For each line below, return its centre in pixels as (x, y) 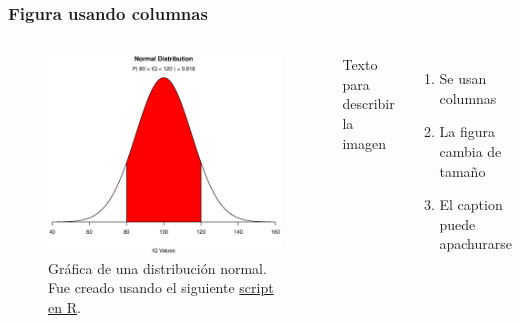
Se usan (463, 78)
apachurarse (476, 243)
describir (368, 103)
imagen (364, 142)
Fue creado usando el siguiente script (161, 287)
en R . (64, 306)
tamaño (462, 170)
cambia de (470, 151)
